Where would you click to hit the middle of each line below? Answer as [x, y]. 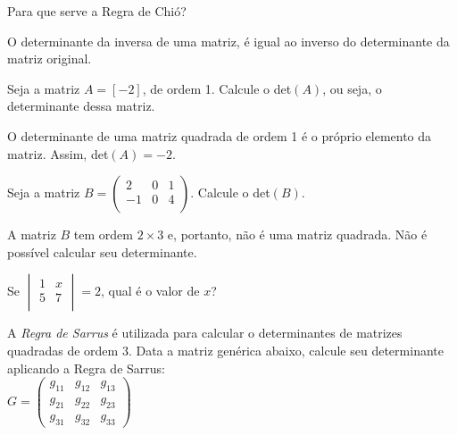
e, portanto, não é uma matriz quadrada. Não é [297, 234]
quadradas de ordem [63, 350]
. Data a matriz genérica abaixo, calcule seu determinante [286, 350]
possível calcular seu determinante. [102, 251]
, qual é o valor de [150, 291]
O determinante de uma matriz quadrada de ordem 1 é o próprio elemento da [220, 135]
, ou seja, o [352, 88]
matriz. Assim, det [58, 153]
